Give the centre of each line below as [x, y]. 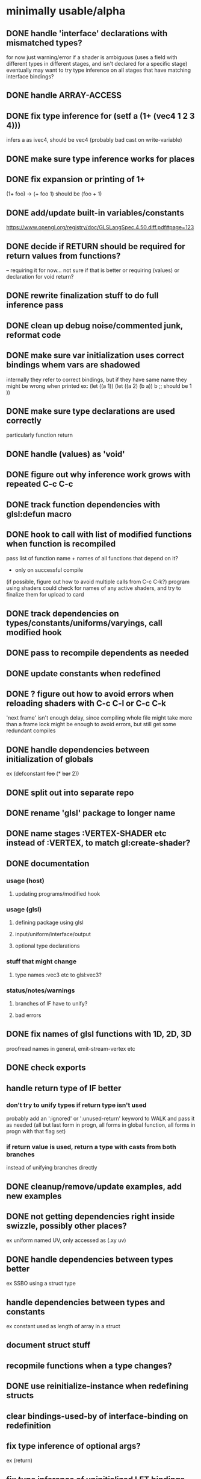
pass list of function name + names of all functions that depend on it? [92, 559]
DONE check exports [46, 1068]
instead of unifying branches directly [52, 1168]
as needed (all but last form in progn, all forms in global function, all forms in [101, 1125]
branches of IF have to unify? [51, 1003]
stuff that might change [42, 961]
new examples [34, 1196]
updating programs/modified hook [57, 894]
